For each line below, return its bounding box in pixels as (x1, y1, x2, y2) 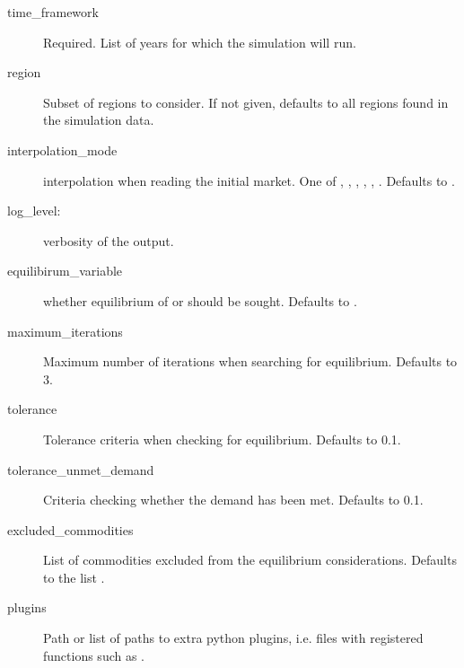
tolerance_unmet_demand (7, 460, 154, 479)
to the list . (43, 567, 105, 586)
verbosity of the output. (43, 231, 174, 250)
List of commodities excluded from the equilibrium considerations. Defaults (43, 550, 457, 569)
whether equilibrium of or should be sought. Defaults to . (43, 291, 357, 310)
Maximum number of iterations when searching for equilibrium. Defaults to (43, 352, 458, 371)
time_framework (7, 3, 99, 21)
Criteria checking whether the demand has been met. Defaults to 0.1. (43, 490, 424, 509)
